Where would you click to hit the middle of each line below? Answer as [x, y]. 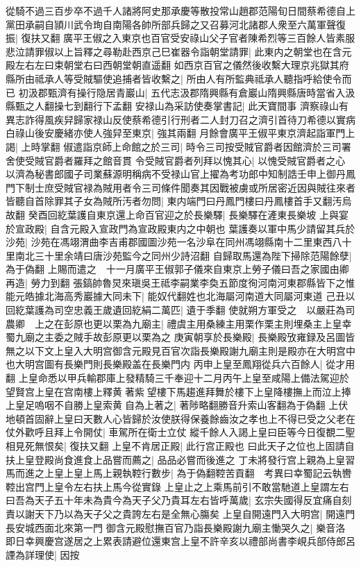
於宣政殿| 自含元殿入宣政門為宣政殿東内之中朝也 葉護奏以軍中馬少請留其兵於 [180, 228]
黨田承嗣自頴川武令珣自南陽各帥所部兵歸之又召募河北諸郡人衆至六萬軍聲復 [176, 24]
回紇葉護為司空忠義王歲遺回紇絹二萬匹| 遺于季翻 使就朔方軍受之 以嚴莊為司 [180, 310]
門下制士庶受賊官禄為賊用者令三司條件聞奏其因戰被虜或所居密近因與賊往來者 [180, 187]
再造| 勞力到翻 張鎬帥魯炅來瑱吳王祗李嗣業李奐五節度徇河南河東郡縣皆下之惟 [180, 282]
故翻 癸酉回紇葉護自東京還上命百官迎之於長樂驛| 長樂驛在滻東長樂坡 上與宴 [177, 214]
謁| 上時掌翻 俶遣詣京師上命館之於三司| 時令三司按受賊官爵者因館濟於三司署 [178, 146]
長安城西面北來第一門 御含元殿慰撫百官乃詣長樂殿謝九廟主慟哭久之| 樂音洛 [176, 527]
